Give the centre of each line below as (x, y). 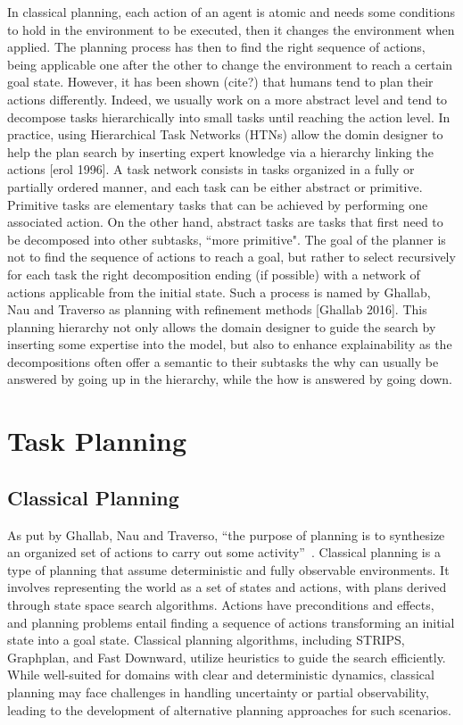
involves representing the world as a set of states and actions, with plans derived (227, 587)
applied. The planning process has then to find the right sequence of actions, (216, 47)
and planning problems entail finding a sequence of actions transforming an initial (231, 622)
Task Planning (97, 441)
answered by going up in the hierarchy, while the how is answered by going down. (230, 379)
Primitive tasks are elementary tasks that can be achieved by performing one (218, 204)
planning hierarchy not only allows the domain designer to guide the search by (222, 326)
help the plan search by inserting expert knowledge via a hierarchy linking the (220, 151)
